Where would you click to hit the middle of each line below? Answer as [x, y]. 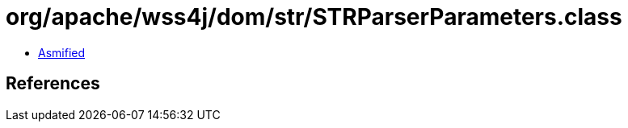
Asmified [62, 52]
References [53, 84]
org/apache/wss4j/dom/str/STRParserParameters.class [314, 17]
